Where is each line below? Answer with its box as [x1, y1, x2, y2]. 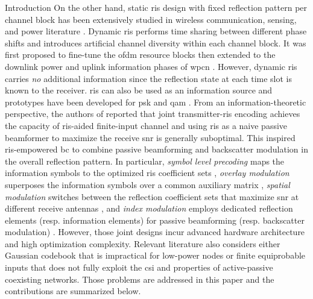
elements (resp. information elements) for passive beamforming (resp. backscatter [5, 213, 305, 226]
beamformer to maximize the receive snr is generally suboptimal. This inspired [5, 131, 296, 143]
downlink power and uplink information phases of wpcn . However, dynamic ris [5, 60, 297, 72]
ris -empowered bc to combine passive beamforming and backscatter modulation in [5, 143, 308, 156]
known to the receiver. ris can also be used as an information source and [5, 84, 273, 96]
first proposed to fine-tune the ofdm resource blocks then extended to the [5, 48, 276, 61]
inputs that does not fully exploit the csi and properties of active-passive [5, 261, 273, 274]
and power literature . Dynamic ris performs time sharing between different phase [5, 25, 307, 37]
